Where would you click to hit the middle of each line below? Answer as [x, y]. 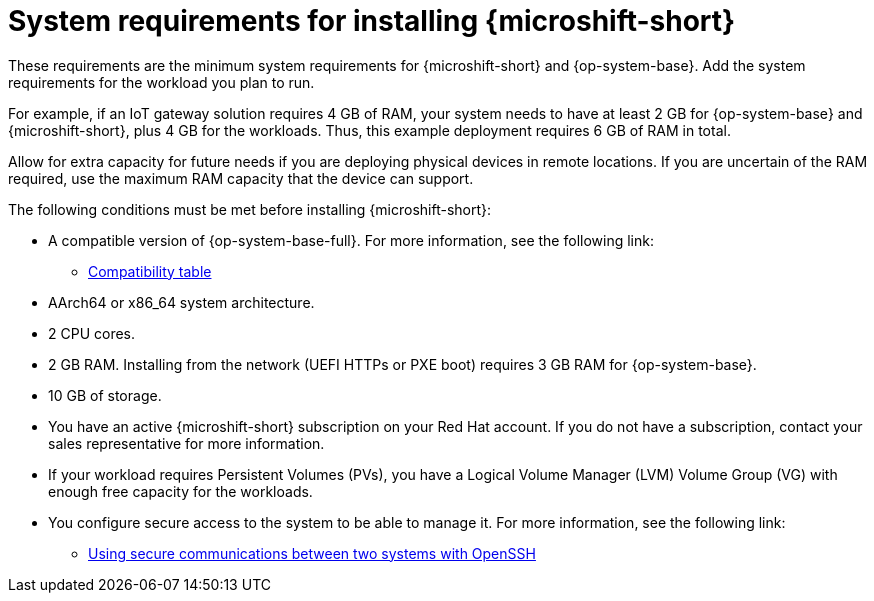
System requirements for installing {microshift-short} [372, 21]
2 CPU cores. [92, 333]
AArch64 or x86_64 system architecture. [181, 302]
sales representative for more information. [186, 443]
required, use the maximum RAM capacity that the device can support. [241, 178]
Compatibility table [150, 271]
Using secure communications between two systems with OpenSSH [312, 553]
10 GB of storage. [105, 395]
